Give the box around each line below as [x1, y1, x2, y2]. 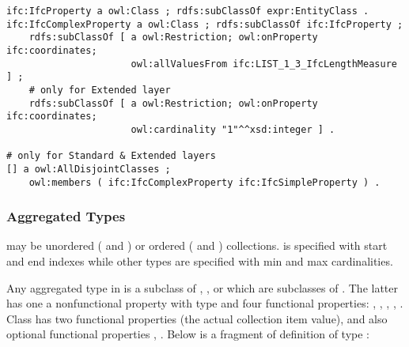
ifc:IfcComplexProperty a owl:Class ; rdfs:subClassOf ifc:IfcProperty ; [6, 18, 403, 30]
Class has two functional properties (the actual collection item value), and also [6, 310, 388, 326]
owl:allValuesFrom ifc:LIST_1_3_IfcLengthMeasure [131, 58, 397, 70]
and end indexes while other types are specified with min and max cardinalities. [6, 253, 393, 269]
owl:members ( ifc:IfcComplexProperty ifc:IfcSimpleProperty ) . [28, 176, 381, 188]
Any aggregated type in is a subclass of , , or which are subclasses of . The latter [6, 279, 398, 296]
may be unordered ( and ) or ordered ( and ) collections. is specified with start [6, 237, 388, 254]
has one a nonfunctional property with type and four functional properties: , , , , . [6, 295, 403, 311]
